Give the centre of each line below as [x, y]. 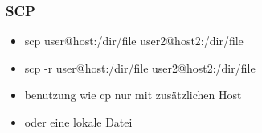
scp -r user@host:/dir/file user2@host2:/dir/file [140, 67]
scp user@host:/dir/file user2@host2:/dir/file [134, 41]
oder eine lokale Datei [78, 122]
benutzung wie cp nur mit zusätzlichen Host [133, 95]
